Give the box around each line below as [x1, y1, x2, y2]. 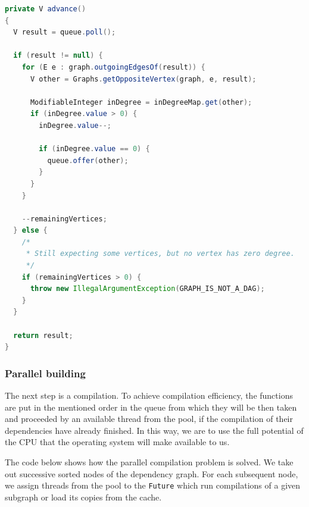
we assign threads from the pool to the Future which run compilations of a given [5, 479, 301, 492]
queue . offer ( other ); [47, 156, 129, 165]
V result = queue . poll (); [13, 28, 116, 37]
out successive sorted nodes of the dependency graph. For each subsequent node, [5, 467, 298, 480]
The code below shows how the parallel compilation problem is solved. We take [5, 456, 294, 468]
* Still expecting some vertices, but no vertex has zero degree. [26, 249, 295, 258]
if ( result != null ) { [13, 51, 103, 60]
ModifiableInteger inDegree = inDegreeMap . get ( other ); [30, 98, 252, 107]
